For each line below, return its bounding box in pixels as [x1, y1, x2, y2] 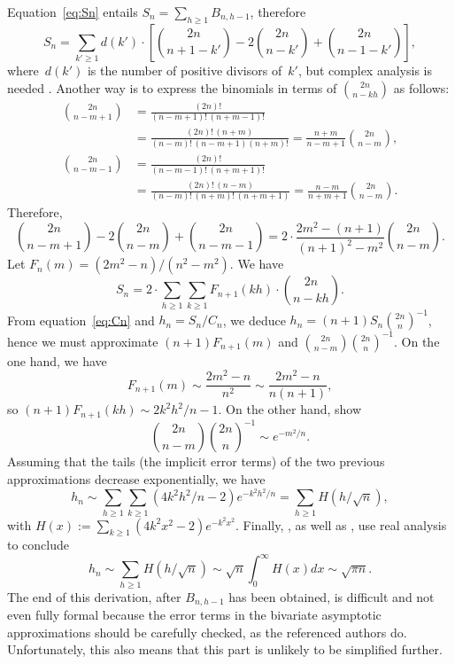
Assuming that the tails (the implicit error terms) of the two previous [7, 452, 385, 471]
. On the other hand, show [218, 400, 362, 418]
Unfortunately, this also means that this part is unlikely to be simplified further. [7, 640, 443, 659]
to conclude [7, 535, 69, 554]
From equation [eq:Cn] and [7, 310, 155, 329]
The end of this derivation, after [7, 587, 181, 605]
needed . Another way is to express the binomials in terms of [7, 78, 337, 97]
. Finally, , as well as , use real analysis [235, 515, 447, 534]
